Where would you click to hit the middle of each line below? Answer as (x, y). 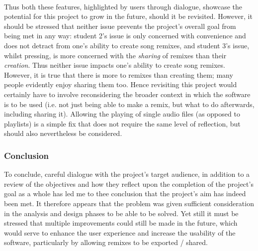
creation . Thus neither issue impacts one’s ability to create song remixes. (115, 65)
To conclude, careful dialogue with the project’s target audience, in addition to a (127, 174)
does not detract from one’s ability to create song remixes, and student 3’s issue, (127, 45)
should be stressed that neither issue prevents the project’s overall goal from (120, 26)
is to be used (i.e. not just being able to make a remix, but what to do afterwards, (129, 104)
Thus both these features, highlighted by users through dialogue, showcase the (123, 6)
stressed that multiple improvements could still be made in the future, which (121, 223)
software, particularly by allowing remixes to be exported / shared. (106, 242)
